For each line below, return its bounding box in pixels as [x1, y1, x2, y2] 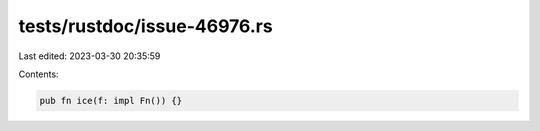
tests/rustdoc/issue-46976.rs [18, 15, 274, 37]
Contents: [18, 68, 59, 80]
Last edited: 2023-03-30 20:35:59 [18, 50, 161, 62]
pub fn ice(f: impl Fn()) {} [39, 95, 183, 106]
